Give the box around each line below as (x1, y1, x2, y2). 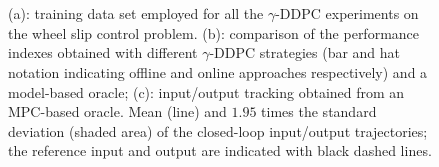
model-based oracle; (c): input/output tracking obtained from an (8, 81, 405, 102)
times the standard (261, 101, 377, 122)
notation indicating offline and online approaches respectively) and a (8, 61, 428, 82)
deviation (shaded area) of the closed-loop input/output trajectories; (8, 120, 428, 141)
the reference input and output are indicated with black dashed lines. (8, 140, 432, 161)
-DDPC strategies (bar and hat (209, 42, 401, 63)
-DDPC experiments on (275, 3, 419, 24)
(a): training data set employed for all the (8, 3, 264, 24)
